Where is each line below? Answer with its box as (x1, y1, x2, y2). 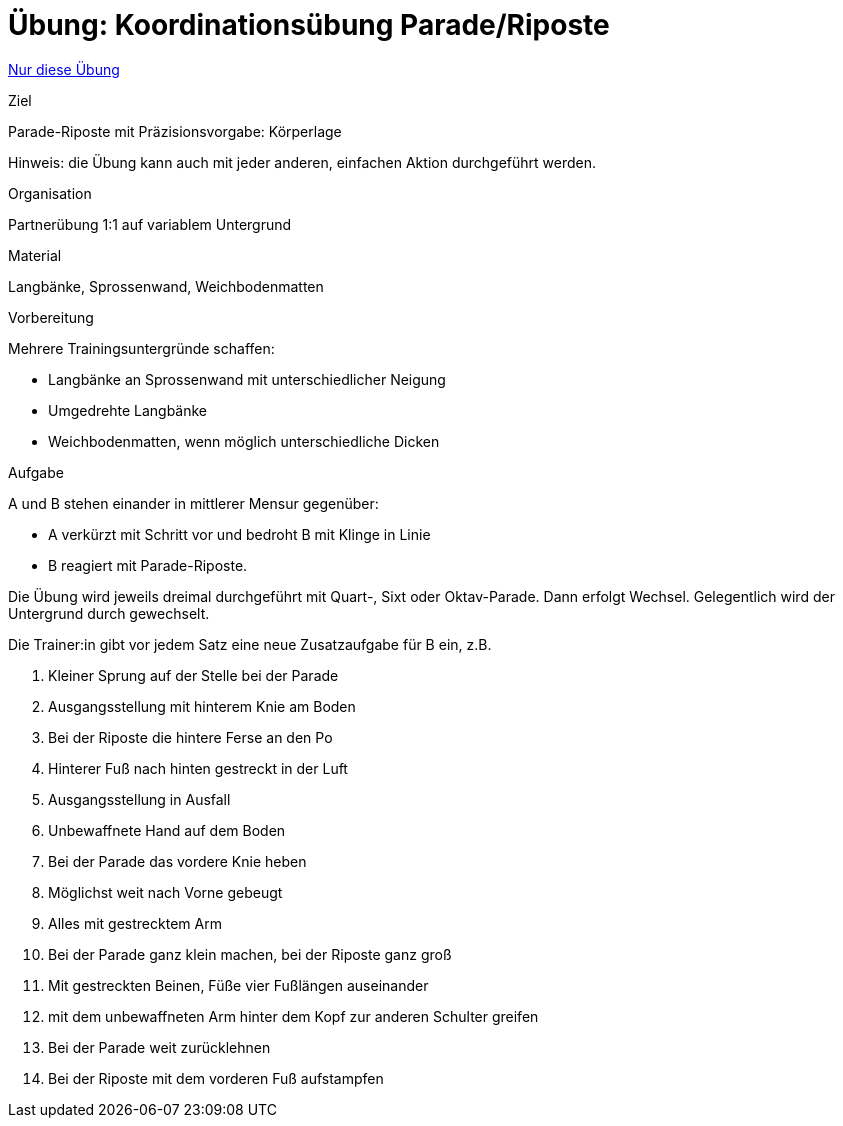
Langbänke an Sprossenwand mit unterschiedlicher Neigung (48, 370, 446, 388)
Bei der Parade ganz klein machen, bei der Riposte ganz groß (48, 945, 452, 963)
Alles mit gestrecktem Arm (48, 914, 222, 932)
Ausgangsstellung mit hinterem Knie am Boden (48, 697, 356, 715)
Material (8, 246, 62, 264)
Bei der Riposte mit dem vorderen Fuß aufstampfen (48, 1069, 384, 1087)
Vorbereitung (8, 308, 94, 326)
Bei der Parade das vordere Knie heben (48, 852, 307, 870)
